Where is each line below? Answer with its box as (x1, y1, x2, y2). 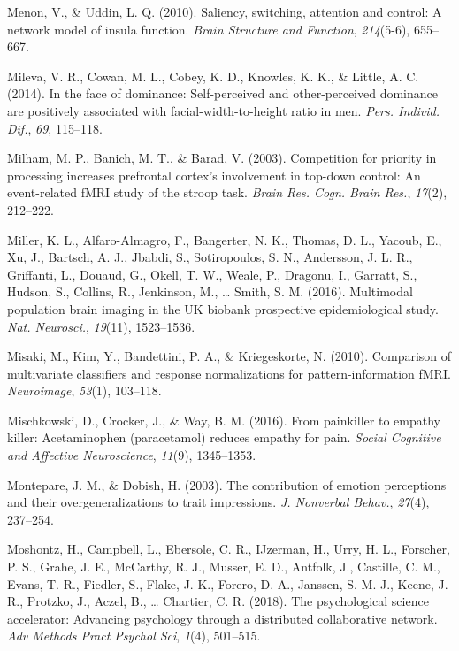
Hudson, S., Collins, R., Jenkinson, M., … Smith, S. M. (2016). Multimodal (7, 282, 413, 301)
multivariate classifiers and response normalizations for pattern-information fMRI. (7, 364, 451, 382)
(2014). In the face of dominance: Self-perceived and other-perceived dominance (7, 84, 439, 103)
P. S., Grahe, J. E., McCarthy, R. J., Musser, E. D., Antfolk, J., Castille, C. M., (7, 557, 440, 576)
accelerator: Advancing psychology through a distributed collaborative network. (7, 609, 438, 627)
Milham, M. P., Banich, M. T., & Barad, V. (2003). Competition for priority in (7, 149, 437, 167)
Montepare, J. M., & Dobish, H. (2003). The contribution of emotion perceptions (7, 475, 447, 494)
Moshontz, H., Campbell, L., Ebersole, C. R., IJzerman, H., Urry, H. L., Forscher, (7, 540, 450, 558)
